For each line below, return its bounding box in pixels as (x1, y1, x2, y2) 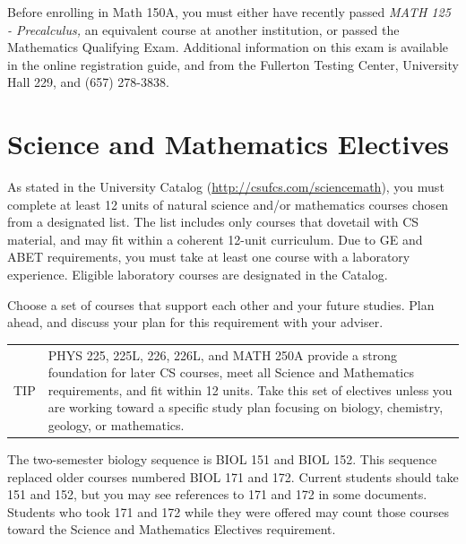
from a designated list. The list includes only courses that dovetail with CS (7, 212, 419, 231)
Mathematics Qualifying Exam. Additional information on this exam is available (7, 38, 449, 56)
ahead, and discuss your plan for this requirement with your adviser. (7, 313, 384, 332)
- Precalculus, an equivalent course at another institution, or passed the (7, 20, 400, 39)
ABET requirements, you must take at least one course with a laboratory (7, 247, 410, 266)
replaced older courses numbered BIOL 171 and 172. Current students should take (7, 467, 459, 486)
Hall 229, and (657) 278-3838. (7, 73, 169, 91)
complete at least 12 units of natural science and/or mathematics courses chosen (7, 194, 449, 213)
